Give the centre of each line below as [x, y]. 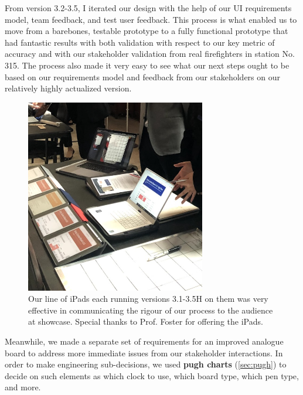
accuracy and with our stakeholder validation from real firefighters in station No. [150, 54]
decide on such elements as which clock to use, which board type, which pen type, [152, 375]
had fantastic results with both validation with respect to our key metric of [140, 42]
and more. [23, 387]
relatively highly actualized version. [68, 88]
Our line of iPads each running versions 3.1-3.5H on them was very [148, 299]
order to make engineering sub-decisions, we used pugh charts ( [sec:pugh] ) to [146, 364]
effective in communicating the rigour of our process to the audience [151, 310]
